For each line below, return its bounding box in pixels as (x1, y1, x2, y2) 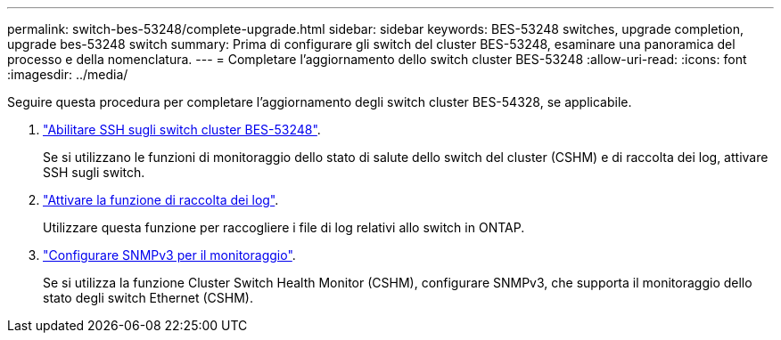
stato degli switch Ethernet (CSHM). (43, 290, 253, 305)
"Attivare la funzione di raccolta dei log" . (43, 192, 279, 207)
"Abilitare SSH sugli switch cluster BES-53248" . (43, 122, 321, 137)
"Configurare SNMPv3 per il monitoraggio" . (43, 247, 296, 263)
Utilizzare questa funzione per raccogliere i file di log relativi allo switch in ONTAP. (43, 220, 525, 235)
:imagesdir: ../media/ (7, 67, 128, 82)
